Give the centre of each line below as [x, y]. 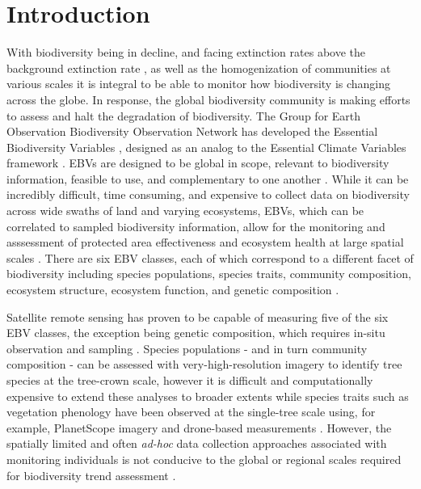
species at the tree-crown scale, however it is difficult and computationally [190, 380]
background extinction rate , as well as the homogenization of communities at [199, 67]
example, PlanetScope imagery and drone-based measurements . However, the [199, 427]
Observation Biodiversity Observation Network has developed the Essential [192, 131]
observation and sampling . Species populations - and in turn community [187, 348]
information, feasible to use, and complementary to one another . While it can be [208, 178]
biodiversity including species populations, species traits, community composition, [209, 274]
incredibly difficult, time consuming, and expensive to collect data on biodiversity [208, 194]
